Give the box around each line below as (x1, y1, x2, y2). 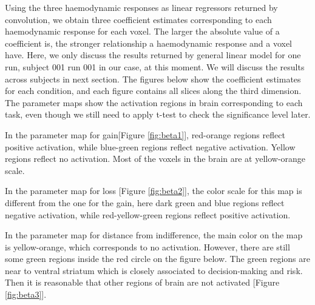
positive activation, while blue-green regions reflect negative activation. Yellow (5, 140, 296, 153)
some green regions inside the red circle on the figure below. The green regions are (5, 252, 311, 265)
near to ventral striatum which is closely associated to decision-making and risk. (5, 264, 303, 277)
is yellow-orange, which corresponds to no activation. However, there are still (5, 240, 290, 253)
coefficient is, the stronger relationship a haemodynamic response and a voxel (5, 36, 293, 49)
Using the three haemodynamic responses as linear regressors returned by (5, 1, 278, 13)
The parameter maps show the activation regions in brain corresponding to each (5, 96, 303, 109)
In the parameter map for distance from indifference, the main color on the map (5, 229, 303, 241)
